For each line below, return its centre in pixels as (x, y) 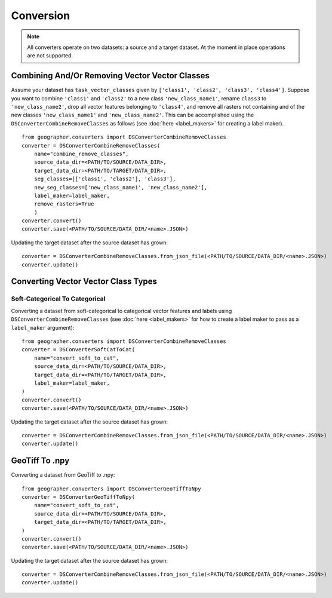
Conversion (41, 16)
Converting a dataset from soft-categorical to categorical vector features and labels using (122, 311)
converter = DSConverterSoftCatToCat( (79, 350)
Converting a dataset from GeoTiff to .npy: (63, 475)
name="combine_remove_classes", (81, 154)
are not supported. (50, 56)
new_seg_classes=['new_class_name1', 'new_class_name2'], (121, 187)
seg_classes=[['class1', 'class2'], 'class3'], (105, 179)
